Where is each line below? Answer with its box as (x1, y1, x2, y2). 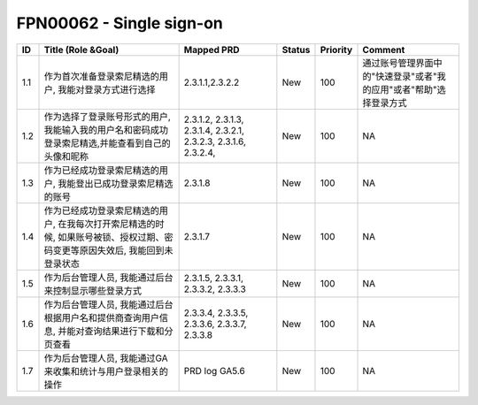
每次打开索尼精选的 (75, 218, 156, 230)
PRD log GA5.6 (183, 364, 245, 377)
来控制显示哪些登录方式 (43, 284, 142, 296)
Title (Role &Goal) (43, 43, 119, 56)
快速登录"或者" (374, 70, 437, 82)
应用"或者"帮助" (371, 83, 437, 96)
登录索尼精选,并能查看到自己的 (43, 137, 172, 149)
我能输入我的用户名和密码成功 (43, 124, 168, 136)
